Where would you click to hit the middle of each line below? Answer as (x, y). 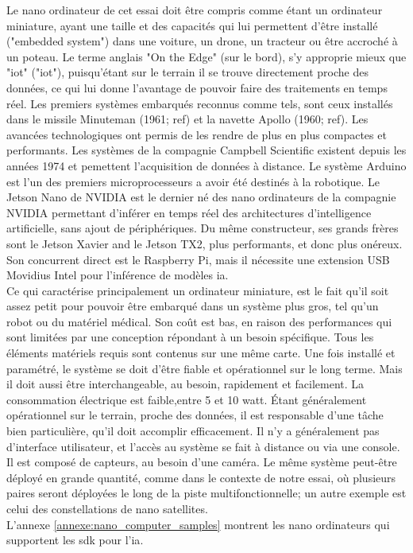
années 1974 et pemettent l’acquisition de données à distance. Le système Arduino (206, 165)
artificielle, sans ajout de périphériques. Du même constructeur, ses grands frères (203, 228)
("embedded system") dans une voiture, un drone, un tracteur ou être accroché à (202, 41)
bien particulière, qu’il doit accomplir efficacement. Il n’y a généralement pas (193, 431)
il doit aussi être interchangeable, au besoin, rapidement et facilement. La (185, 384)
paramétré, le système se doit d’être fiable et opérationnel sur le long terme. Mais (205, 368)
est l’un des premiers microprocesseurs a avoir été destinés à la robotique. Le (193, 181)
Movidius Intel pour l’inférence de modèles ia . (118, 275)
